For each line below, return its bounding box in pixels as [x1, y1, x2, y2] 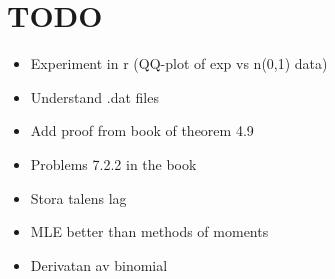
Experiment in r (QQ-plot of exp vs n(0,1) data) [30, 53, 328, 74]
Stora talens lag [30, 187, 127, 208]
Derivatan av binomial [30, 254, 168, 275]
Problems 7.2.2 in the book [30, 153, 197, 174]
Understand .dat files [30, 86, 159, 107]
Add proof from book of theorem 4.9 [30, 120, 254, 141]
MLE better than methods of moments [30, 221, 269, 242]
